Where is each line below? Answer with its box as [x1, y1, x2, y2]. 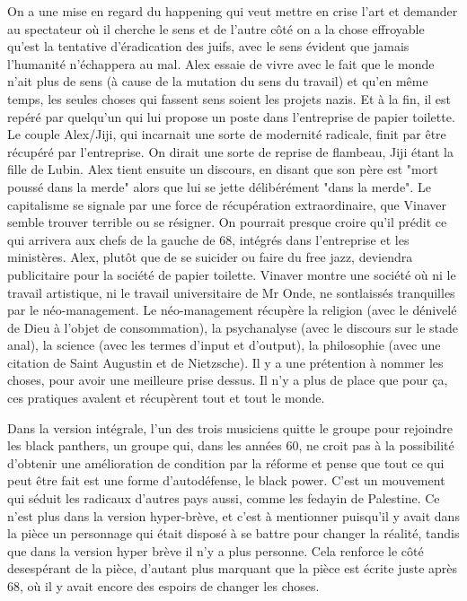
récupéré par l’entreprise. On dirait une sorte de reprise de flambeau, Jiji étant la [7, 142, 454, 161]
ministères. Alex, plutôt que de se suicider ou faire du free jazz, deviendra [7, 248, 413, 266]
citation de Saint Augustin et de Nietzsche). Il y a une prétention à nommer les [7, 353, 444, 371]
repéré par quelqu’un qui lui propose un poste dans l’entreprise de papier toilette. [7, 107, 455, 126]
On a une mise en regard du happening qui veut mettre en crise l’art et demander [7, 2, 458, 20]
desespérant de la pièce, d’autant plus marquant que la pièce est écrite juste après [7, 559, 458, 578]
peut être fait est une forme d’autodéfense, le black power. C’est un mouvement [7, 471, 445, 490]
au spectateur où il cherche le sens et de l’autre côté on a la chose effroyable [7, 19, 425, 38]
